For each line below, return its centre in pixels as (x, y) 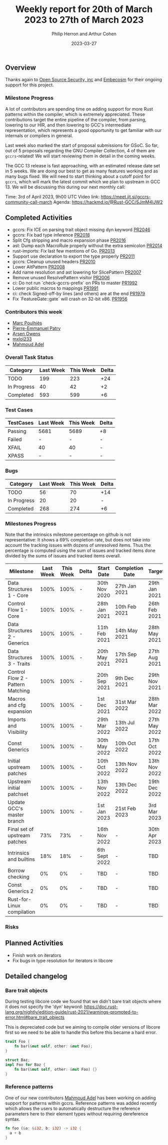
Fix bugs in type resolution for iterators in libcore (62, 961)
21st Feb (125, 808)
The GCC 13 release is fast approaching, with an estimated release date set (82, 165)
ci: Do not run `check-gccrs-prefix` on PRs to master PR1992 (75, 283)
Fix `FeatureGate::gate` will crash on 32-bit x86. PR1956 (70, 299)
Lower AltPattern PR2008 (38, 267)
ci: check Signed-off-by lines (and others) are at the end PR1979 (79, 294)
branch (16, 821)
